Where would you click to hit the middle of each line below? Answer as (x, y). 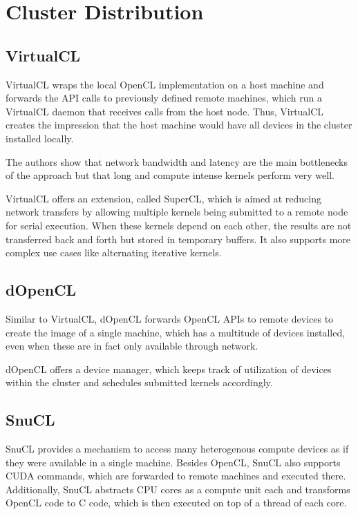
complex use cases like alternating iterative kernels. (114, 253)
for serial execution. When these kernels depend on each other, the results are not (179, 225)
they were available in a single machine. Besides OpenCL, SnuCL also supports (173, 462)
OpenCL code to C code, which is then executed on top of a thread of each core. (176, 503)
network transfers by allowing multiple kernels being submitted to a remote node (177, 212)
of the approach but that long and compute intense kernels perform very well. (170, 175)
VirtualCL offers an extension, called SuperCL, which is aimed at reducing (163, 198)
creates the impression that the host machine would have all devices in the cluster (179, 125)
